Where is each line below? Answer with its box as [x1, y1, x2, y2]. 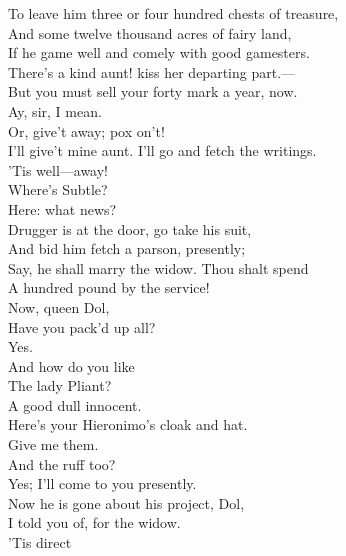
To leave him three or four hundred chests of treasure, [8, 3, 339, 23]
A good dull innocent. [8, 394, 142, 415]
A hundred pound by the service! [8, 277, 210, 298]
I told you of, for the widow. [8, 512, 181, 533]
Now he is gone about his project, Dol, [8, 492, 245, 513]
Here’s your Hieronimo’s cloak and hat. [8, 414, 248, 435]
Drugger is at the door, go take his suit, [8, 218, 252, 239]
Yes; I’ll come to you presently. [8, 473, 197, 494]
